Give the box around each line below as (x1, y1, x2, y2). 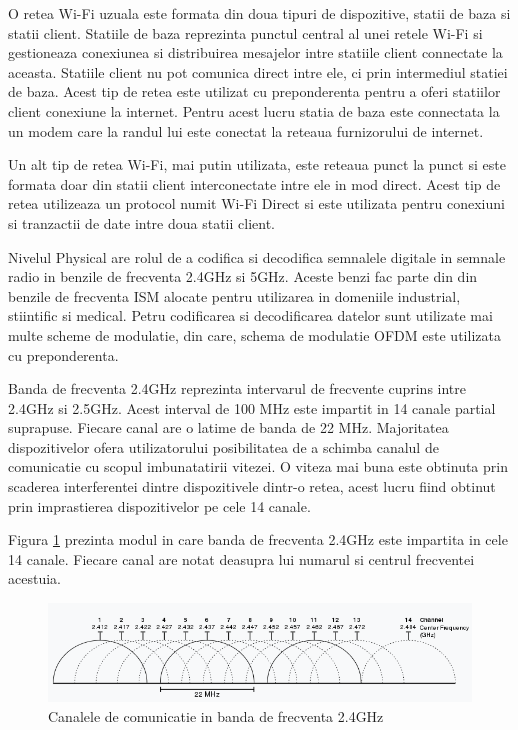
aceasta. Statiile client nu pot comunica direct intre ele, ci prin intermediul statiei (8, 61, 508, 82)
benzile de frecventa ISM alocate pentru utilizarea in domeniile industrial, (8, 285, 461, 306)
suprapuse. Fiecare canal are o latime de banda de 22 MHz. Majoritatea (8, 417, 449, 438)
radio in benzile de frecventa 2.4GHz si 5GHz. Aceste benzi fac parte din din (8, 266, 478, 287)
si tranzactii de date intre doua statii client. (8, 212, 276, 233)
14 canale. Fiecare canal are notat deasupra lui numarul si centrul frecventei (8, 548, 475, 569)
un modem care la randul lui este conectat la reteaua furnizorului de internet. (8, 120, 484, 141)
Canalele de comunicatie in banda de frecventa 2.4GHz (48, 705, 384, 726)
